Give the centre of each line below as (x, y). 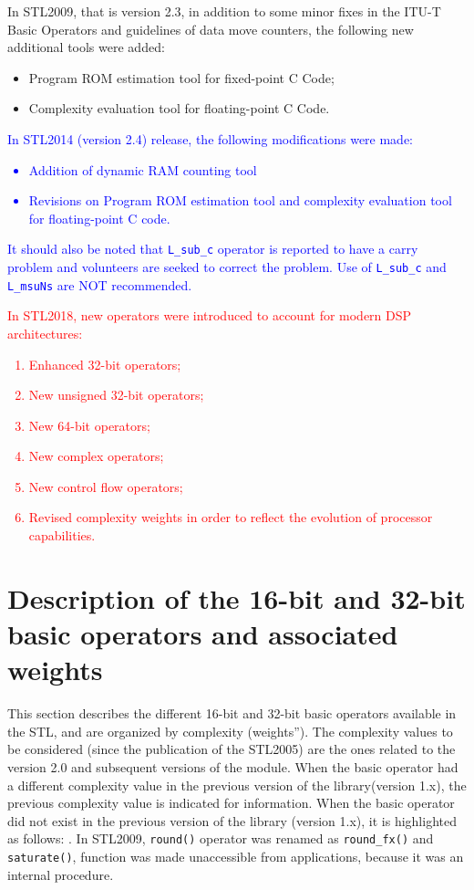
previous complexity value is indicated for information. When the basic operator (231, 803)
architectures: (45, 333)
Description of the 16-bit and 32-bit (237, 597)
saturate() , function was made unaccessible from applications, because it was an (236, 856)
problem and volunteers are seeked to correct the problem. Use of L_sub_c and (227, 267)
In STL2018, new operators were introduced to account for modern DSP (210, 315)
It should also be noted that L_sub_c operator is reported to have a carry (213, 249)
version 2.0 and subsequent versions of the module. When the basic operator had (233, 766)
